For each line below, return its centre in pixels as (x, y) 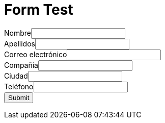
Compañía (21, 65)
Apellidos (20, 43)
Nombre (18, 33)
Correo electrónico (36, 54)
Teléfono (19, 86)
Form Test (39, 10)
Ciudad (16, 76)
